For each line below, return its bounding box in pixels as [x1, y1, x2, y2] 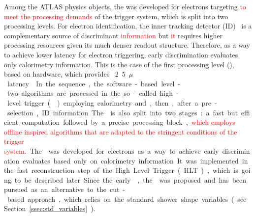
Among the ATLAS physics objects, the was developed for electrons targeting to [4, 1, 246, 11]
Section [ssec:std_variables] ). [4, 203, 96, 214]
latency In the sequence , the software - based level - [7, 78, 181, 88]
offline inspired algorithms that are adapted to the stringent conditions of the [4, 126, 237, 136]
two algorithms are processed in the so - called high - [7, 88, 179, 98]
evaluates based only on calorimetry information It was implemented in [23, 155, 248, 165]
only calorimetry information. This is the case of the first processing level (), [4, 59, 234, 69]
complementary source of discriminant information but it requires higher [4, 30, 223, 40]
